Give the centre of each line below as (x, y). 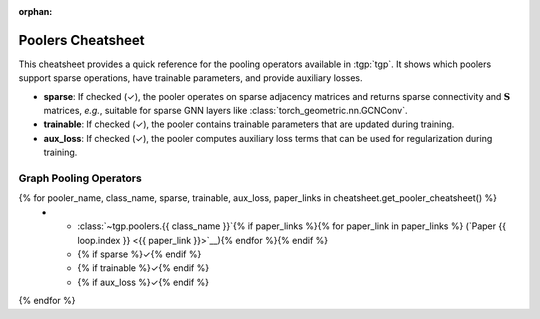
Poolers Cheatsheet (81, 40)
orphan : (35, 11)
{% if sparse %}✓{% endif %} (139, 254)
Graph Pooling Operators (80, 178)
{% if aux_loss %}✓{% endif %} (143, 282)
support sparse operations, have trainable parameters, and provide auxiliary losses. (191, 78)
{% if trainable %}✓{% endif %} (143, 268)
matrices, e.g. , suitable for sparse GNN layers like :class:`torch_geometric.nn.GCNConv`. (225, 111)
